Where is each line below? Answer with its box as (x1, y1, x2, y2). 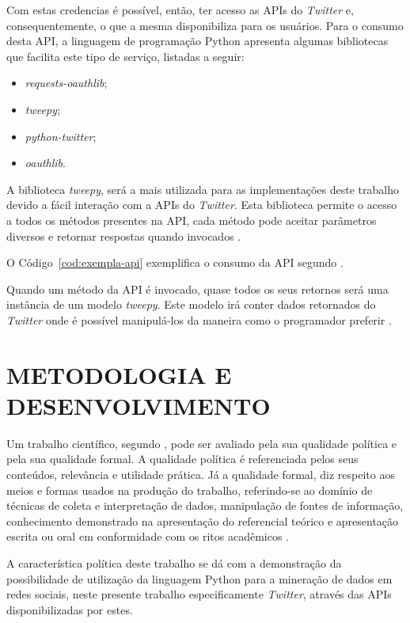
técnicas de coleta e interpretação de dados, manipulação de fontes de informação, (6, 497, 404, 514)
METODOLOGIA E (6, 358, 232, 390)
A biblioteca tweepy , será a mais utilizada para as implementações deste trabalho (6, 180, 399, 197)
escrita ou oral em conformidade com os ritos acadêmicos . (6, 528, 290, 545)
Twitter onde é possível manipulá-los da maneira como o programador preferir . (6, 311, 392, 328)
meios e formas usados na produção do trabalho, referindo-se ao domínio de (6, 481, 373, 498)
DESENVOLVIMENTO (6, 389, 271, 421)
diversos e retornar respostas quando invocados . (6, 227, 241, 244)
